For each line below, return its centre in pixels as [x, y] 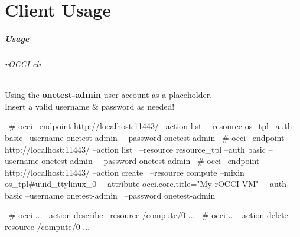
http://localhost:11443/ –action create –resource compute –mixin [125, 172]
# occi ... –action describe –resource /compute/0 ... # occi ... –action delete [148, 215]
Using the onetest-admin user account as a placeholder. [109, 95]
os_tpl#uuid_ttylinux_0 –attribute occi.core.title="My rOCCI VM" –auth [146, 184]
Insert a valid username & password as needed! [90, 106]
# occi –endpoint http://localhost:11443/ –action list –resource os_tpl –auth [150, 126]
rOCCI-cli [23, 63]
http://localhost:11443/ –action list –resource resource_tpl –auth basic [135, 149]
